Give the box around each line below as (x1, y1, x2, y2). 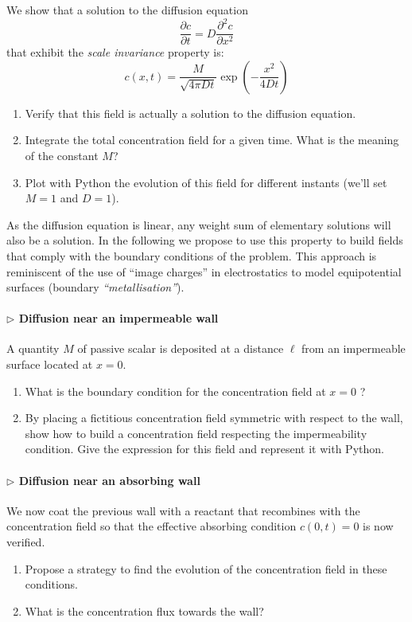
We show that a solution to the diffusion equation (6, 2, 248, 18)
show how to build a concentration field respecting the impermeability (25, 424, 367, 441)
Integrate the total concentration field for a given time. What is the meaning (25, 131, 399, 148)
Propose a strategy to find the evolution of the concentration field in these (25, 560, 387, 577)
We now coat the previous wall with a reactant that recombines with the (6, 502, 360, 518)
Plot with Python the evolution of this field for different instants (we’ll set (25, 174, 387, 190)
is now (363, 518, 394, 534)
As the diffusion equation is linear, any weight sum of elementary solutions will (6, 216, 391, 233)
